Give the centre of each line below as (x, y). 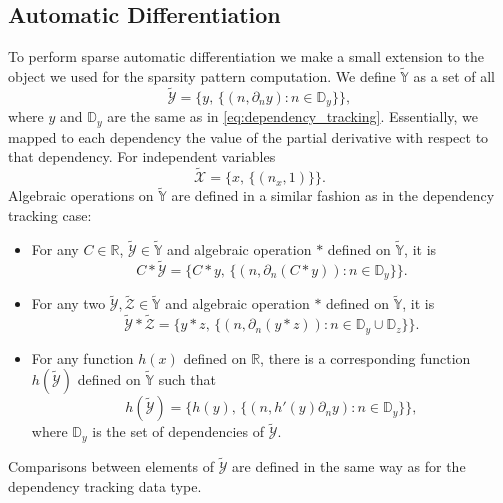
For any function (82, 357)
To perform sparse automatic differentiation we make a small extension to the (246, 56)
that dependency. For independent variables (142, 156)
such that (187, 379)
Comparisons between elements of (111, 466)
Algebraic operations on (81, 195)
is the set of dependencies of (178, 431)
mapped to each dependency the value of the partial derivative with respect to (248, 136)
